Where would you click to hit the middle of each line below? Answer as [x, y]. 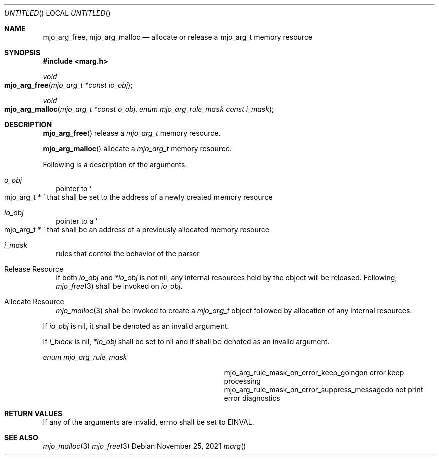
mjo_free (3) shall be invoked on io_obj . [119, 286]
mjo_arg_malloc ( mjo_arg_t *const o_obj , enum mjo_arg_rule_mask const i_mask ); [139, 109]
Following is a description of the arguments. [115, 164]
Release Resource [34, 269]
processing [242, 381]
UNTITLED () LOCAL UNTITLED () [57, 13]
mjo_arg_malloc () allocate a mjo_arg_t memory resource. [137, 149]
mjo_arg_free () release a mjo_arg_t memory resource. [132, 133]
